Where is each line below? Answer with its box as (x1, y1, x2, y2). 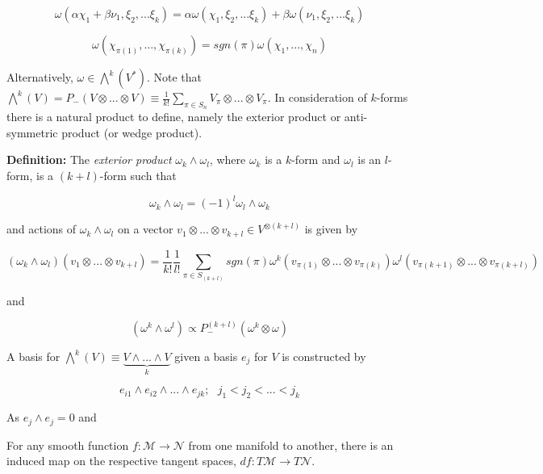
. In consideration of (267, 89, 367, 105)
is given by (304, 220, 358, 237)
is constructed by (282, 348, 366, 365)
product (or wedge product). (61, 124, 203, 141)
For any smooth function (6, 436, 129, 453)
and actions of (6, 220, 77, 237)
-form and (291, 151, 340, 168)
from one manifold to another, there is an (188, 436, 394, 453)
